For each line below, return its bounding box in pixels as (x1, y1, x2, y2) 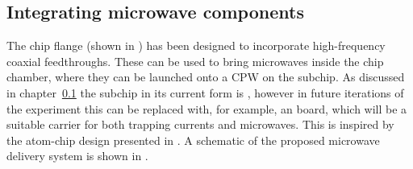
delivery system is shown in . (6, 147, 148, 164)
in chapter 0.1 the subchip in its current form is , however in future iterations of (6, 84, 404, 101)
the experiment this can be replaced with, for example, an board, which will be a (6, 100, 407, 117)
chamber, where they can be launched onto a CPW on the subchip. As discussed (6, 68, 405, 85)
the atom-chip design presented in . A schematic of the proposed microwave (6, 131, 380, 148)
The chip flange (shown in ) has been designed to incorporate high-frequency (6, 37, 386, 54)
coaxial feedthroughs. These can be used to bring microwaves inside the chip (6, 52, 384, 69)
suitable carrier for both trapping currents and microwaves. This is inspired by (6, 116, 394, 133)
